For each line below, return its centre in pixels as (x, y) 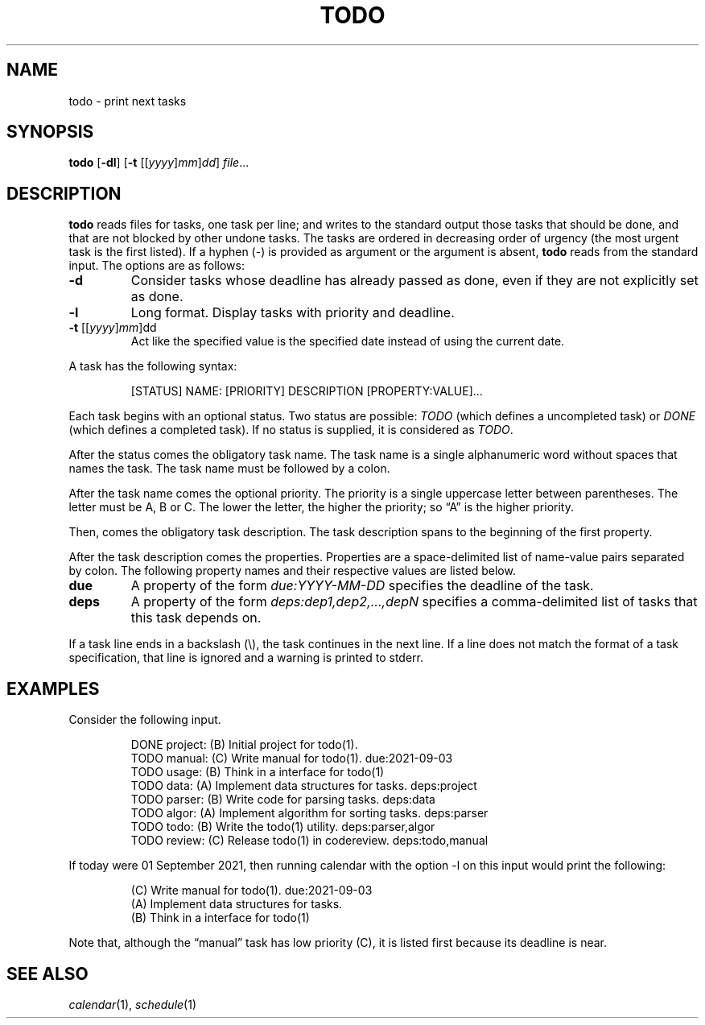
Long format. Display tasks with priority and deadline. (293, 313)
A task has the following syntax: (153, 366)
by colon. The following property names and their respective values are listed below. (292, 571)
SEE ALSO (47, 973)
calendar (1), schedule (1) (133, 1004)
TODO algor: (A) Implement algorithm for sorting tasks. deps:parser (309, 813)
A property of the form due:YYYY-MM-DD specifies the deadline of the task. (362, 586)
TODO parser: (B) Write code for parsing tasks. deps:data (283, 800)
